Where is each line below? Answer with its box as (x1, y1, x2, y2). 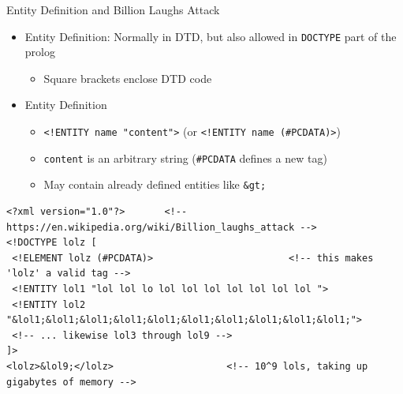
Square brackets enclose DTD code (43, 69, 212, 86)
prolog (24, 43, 55, 60)
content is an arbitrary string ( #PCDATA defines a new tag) (43, 149, 327, 166)
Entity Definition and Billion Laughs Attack (6, 2, 220, 17)
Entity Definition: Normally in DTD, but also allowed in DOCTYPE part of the (24, 28, 397, 44)
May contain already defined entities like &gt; (43, 176, 267, 193)
